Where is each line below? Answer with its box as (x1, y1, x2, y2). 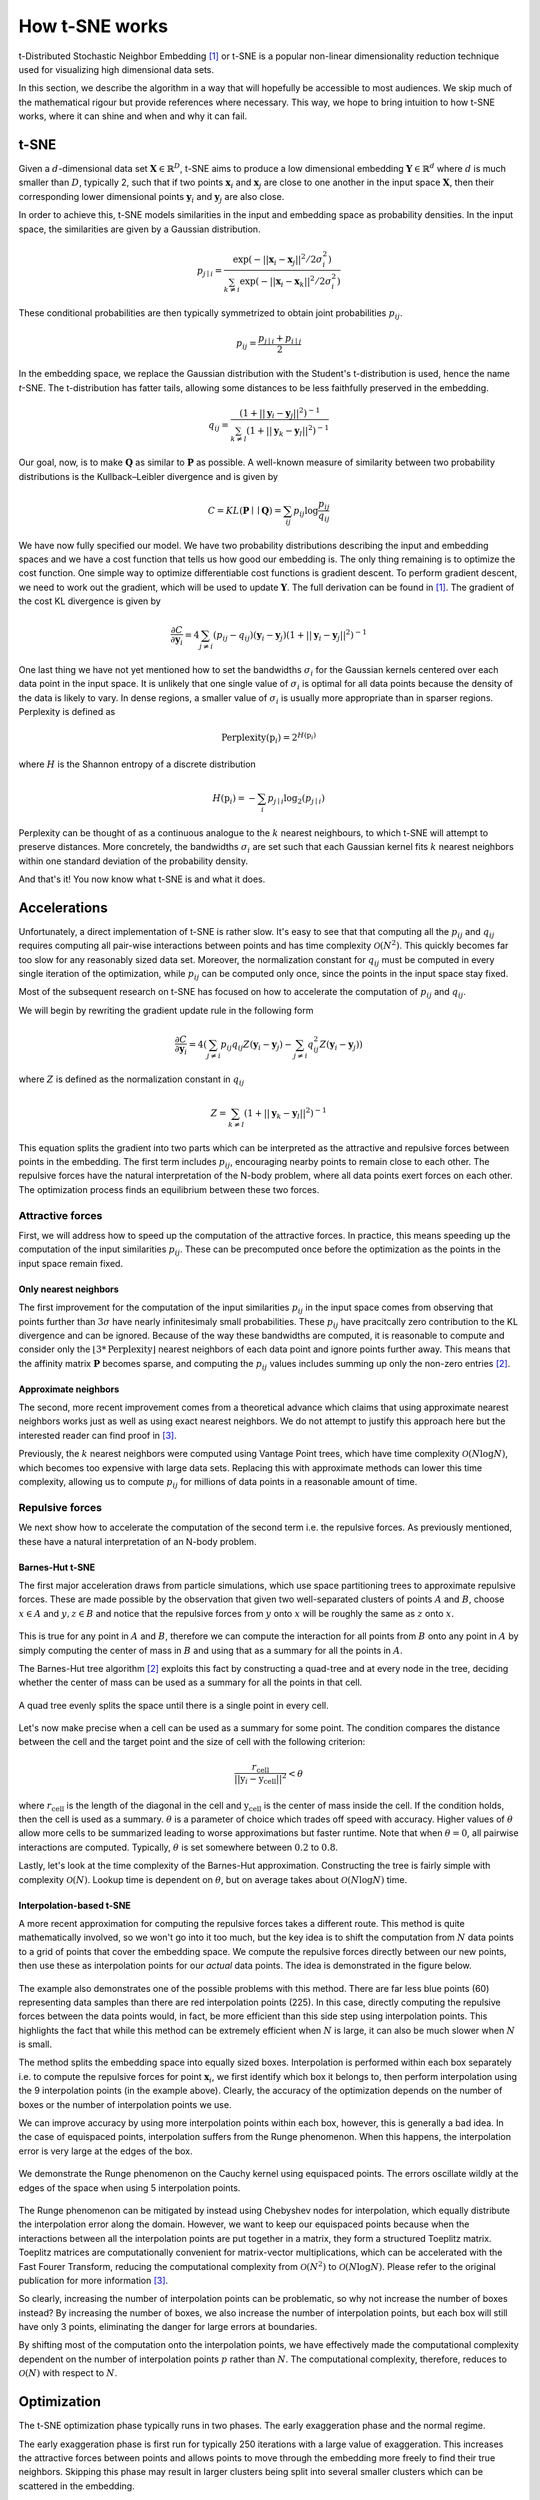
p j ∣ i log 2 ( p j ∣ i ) (267, 793, 325, 806)
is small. (18, 2038, 53, 2050)
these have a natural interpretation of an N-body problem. (18, 1535, 257, 1547)
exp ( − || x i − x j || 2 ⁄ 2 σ (232, 251, 324, 267)
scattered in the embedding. (18, 2480, 135, 2492)
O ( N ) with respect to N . (18, 2367, 118, 2379)
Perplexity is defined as (18, 706, 116, 718)
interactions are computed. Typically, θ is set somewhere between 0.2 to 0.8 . (18, 1841, 339, 1853)
